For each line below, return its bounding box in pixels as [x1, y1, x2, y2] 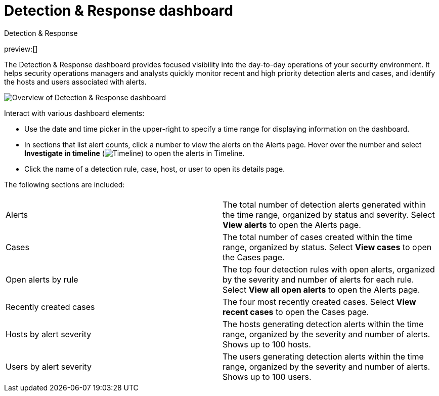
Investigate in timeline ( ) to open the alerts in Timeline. [24, 148, 245, 157]
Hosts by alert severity [6, 329, 92, 339]
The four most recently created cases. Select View [223, 296, 416, 307]
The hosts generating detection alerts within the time [223, 319, 424, 329]
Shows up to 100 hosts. [223, 339, 311, 349]
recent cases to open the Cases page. [223, 306, 369, 317]
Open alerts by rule [6, 274, 78, 285]
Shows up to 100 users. [223, 371, 312, 382]
